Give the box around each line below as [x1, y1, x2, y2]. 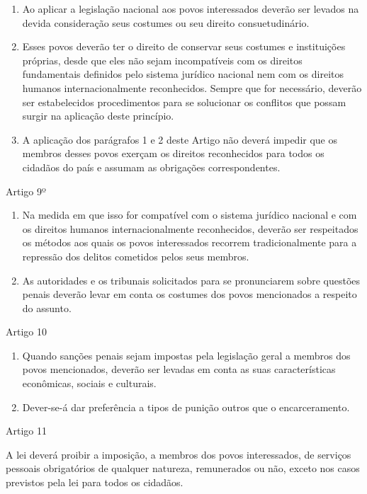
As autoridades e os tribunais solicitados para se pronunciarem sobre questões [22, 272, 361, 287]
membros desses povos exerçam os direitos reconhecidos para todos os [22, 146, 324, 161]
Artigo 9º [6, 183, 46, 198]
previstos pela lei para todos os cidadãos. [6, 475, 183, 490]
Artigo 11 [6, 423, 47, 438]
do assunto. [22, 300, 72, 315]
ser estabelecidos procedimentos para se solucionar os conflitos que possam [22, 94, 346, 109]
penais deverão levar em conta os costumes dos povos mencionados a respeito [22, 287, 357, 301]
